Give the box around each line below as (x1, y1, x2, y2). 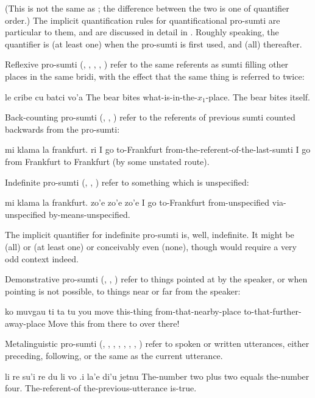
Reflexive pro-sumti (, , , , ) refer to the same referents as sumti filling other (5, 58, 289, 71)
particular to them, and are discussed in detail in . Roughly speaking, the (5, 26, 279, 38)
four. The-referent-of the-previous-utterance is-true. (5, 382, 197, 394)
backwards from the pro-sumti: (5, 122, 120, 135)
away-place (5, 316, 46, 329)
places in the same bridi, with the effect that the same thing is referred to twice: (5, 69, 305, 82)
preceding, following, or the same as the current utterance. (5, 349, 223, 362)
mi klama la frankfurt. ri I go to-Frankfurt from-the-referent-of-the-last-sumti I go (5, 143, 311, 156)
